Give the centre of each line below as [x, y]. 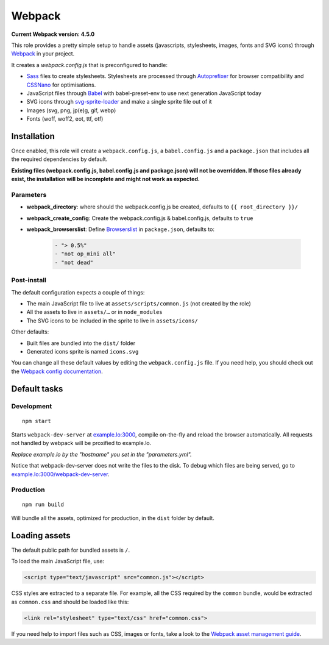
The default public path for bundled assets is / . [71, 550]
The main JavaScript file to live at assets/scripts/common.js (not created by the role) [139, 303]
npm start [37, 421]
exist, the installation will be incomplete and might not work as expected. [106, 179]
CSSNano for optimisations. [61, 85]
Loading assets [41, 536]
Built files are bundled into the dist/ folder [81, 343]
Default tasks [37, 389]
